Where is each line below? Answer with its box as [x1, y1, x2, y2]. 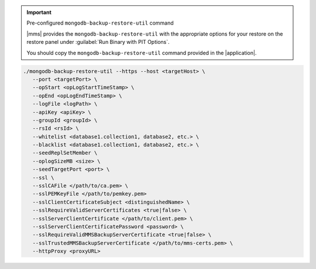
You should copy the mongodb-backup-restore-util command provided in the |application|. [26, 49, 257, 56]
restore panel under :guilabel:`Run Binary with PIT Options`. [26, 39, 170, 46]
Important [26, 9, 52, 16]
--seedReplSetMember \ [32, 150, 98, 156]
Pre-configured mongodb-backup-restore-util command [26, 19, 174, 26]
